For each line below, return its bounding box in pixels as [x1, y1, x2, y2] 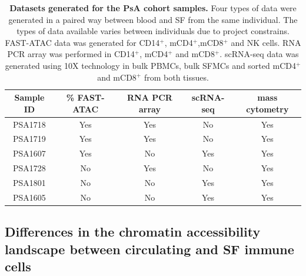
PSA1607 [13, 147, 46, 159]
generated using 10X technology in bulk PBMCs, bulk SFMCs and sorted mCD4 [5, 59, 296, 71]
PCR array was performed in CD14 [7, 48, 135, 60]
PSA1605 [13, 191, 46, 203]
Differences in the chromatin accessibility [5, 222, 261, 241]
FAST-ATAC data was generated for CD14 [5, 36, 160, 48]
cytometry [246, 102, 289, 115]
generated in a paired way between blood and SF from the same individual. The [8, 13, 298, 25]
